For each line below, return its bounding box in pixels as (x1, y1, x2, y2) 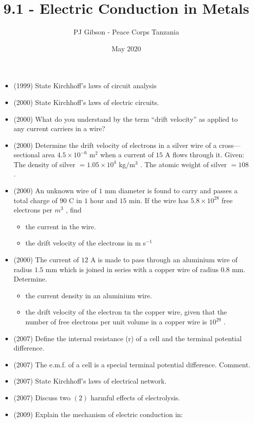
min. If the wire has (129, 195, 188, 205)
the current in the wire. (25, 221, 96, 231)
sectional (13, 149, 40, 160)
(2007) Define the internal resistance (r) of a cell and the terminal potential (13, 333, 242, 343)
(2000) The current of (13, 254, 79, 265)
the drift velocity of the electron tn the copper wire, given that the (25, 307, 227, 317)
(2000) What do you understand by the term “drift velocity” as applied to (13, 113, 238, 124)
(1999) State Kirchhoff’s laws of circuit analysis (13, 80, 157, 91)
